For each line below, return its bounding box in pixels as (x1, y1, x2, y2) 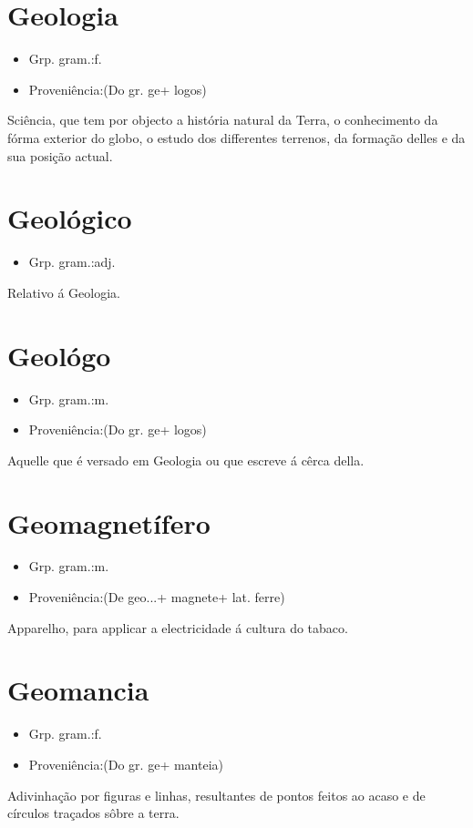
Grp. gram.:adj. (28, 252, 116, 271)
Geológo (7, 336, 111, 373)
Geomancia (7, 671, 149, 709)
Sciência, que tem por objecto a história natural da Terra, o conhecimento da (7, 110, 438, 129)
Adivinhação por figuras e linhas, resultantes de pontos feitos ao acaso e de (7, 785, 426, 804)
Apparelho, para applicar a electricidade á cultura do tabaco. (7, 618, 348, 637)
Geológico (7, 199, 132, 237)
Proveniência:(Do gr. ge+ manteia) (28, 754, 223, 773)
